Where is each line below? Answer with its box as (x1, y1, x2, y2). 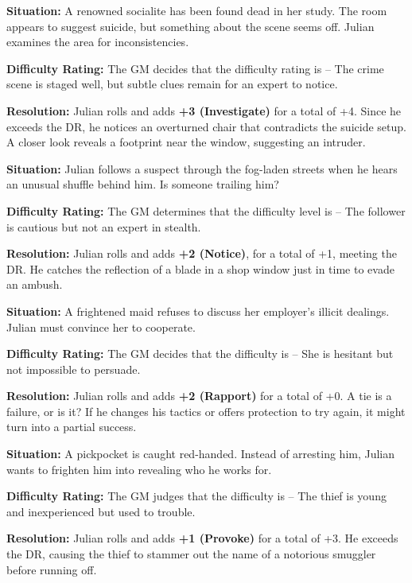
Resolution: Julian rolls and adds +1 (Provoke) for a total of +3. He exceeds (6, 530, 398, 546)
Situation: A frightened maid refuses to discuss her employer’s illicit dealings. (6, 302, 390, 319)
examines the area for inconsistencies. (6, 33, 189, 50)
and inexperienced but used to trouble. (6, 503, 196, 519)
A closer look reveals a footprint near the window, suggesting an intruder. (6, 134, 366, 150)
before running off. (6, 561, 97, 577)
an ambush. (6, 276, 63, 293)
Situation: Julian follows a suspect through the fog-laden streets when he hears (6, 160, 398, 177)
